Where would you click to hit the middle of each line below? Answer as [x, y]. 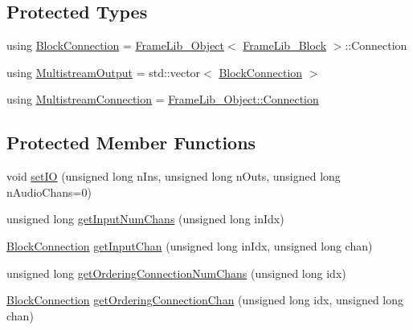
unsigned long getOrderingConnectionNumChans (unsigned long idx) [176, 273]
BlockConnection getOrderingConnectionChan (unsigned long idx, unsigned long [205, 300]
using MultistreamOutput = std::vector [104, 72]
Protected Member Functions [131, 143]
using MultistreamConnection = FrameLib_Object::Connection [163, 99]
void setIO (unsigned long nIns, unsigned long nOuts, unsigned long [174, 176]
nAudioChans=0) [49, 191]
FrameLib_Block [285, 45]
